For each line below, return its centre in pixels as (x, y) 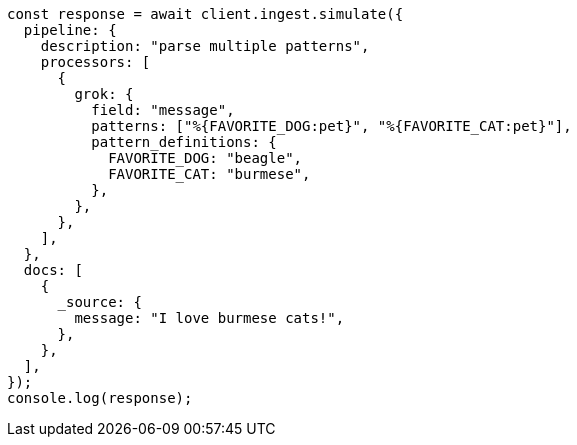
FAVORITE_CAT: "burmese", (209, 174)
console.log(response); (100, 398)
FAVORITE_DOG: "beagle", (205, 158)
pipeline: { (70, 30)
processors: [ (95, 62)
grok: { (104, 94)
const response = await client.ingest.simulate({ (205, 14)
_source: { (99, 302)
